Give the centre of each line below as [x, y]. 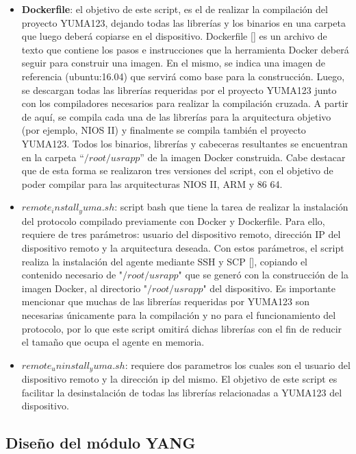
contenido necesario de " [72, 275]
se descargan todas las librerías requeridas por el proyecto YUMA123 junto [179, 89]
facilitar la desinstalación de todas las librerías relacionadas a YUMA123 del [182, 392]
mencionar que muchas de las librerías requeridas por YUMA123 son [166, 301]
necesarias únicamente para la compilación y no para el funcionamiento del [179, 314]
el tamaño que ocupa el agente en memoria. [113, 342]
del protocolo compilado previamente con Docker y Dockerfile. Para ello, [173, 220]
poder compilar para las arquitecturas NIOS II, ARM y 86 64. [152, 183]
